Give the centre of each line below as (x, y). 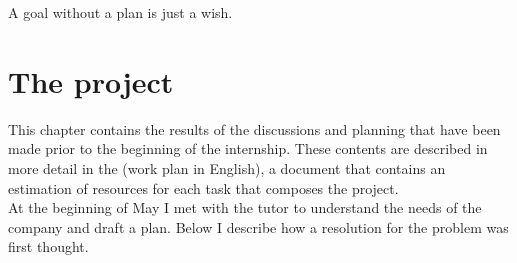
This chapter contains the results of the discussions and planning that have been (254, 128)
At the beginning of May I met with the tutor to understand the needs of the (245, 207)
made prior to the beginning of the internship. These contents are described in (248, 148)
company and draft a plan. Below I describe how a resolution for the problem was (258, 226)
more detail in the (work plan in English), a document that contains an (227, 167)
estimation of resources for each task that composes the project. (203, 187)
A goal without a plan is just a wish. (120, 12)
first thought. (48, 246)
